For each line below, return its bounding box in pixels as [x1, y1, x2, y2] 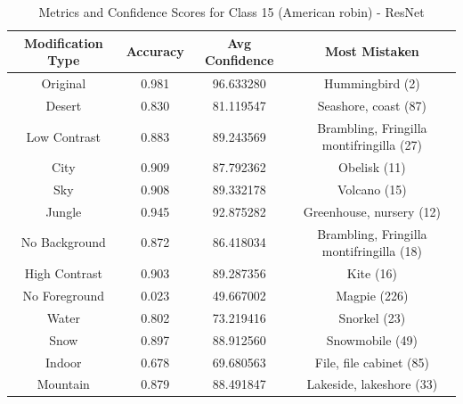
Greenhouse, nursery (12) [303, 202, 442, 220]
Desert [45, 95, 82, 114]
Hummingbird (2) [323, 74, 420, 93]
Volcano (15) [337, 180, 407, 198]
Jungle [45, 202, 82, 220]
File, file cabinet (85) [314, 352, 429, 371]
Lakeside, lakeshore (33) [306, 375, 438, 393]
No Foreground [22, 285, 105, 304]
